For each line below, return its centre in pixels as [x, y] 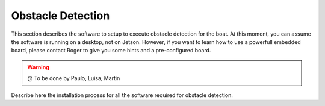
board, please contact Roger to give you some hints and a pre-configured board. [111, 51]
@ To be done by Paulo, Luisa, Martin [74, 78]
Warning [38, 67]
